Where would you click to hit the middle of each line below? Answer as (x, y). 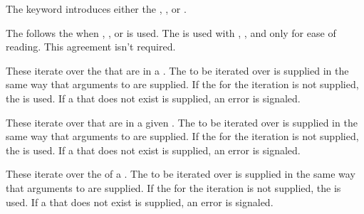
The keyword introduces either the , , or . (96, 9)
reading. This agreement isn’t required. (91, 47)
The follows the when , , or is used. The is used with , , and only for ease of (171, 32)
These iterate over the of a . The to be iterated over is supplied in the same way (181, 174)
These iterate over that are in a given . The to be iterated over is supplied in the (182, 122)
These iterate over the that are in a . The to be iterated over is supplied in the (177, 70)
